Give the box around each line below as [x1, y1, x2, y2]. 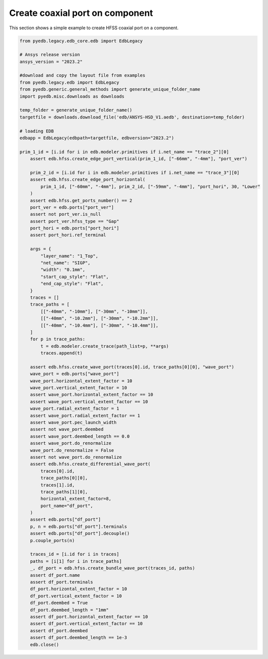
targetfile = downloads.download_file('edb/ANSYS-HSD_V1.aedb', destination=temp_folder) [19, 114, 245, 120]
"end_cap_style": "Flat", [40, 281, 104, 287]
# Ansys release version [19, 52, 80, 58]
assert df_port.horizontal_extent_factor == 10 [30, 614, 148, 619]
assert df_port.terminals [30, 579, 93, 585]
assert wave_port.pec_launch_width [30, 419, 117, 425]
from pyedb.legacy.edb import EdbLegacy [19, 79, 119, 85]
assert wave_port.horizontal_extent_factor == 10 [30, 392, 153, 398]
